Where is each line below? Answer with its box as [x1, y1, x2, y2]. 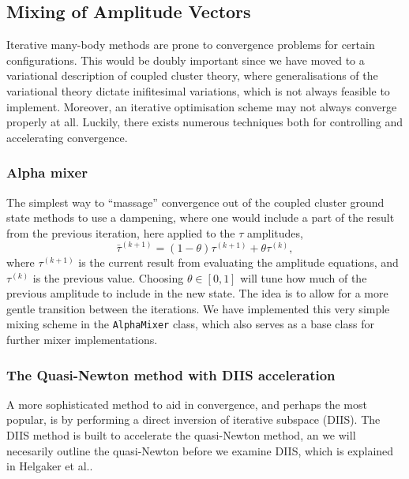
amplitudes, [247, 224, 303, 241]
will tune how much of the [240, 269, 367, 286]
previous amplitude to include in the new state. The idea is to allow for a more [6, 285, 388, 301]
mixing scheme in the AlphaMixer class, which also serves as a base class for [6, 316, 374, 332]
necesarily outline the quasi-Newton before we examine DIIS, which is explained [6, 442, 394, 458]
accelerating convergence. [6, 129, 128, 145]
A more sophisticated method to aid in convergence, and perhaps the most [6, 395, 367, 412]
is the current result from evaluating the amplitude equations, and [78, 254, 399, 271]
